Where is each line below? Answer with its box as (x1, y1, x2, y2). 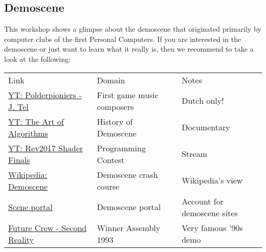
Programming (97, 142, 146, 154)
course (97, 180, 120, 192)
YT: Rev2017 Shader (8, 142, 83, 154)
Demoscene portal (97, 201, 161, 213)
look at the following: (4, 53, 71, 64)
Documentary (182, 121, 230, 133)
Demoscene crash (97, 168, 158, 180)
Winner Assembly (97, 221, 161, 234)
